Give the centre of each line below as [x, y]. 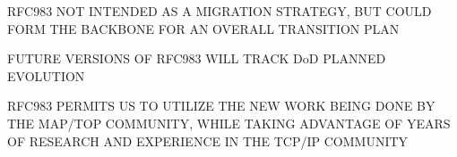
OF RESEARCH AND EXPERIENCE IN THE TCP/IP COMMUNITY [208, 140]
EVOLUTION [46, 75]
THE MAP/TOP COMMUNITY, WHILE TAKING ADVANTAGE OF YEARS [229, 123]
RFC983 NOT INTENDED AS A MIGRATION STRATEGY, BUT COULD [220, 11]
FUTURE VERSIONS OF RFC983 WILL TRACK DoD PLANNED [197, 58]
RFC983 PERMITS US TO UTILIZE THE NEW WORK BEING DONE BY [221, 106]
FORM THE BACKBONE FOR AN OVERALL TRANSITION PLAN [203, 28]
